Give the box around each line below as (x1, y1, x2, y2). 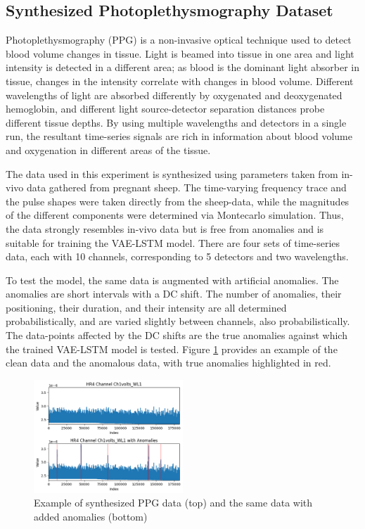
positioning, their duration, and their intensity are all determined (6, 300, 287, 314)
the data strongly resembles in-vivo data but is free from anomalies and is (6, 221, 324, 236)
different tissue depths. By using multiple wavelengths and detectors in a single (6, 115, 347, 129)
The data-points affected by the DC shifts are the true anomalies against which (6, 328, 347, 343)
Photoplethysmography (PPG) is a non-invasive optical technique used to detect (6, 32, 352, 47)
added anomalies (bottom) (34, 509, 148, 523)
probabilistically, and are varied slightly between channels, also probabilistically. (6, 314, 350, 329)
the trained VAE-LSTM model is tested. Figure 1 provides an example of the (6, 341, 338, 356)
